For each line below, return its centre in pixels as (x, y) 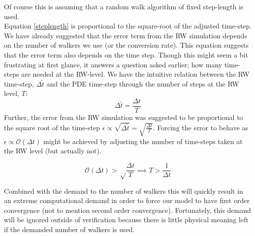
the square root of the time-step (52, 127)
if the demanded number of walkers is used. (69, 229)
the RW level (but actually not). (53, 151)
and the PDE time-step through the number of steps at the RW (143, 83)
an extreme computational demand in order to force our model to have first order (127, 200)
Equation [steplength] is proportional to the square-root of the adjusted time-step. (128, 26)
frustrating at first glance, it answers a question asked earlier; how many (113, 64)
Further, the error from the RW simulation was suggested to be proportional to (124, 117)
